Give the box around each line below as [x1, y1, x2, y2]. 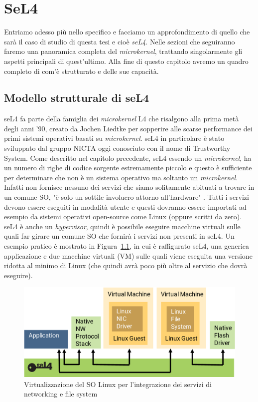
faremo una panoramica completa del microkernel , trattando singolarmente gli [4, 46, 243, 56]
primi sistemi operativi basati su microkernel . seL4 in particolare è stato [4, 133, 225, 143]
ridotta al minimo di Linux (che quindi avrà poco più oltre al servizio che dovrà [4, 260, 248, 271]
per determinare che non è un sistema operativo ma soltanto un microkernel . [4, 172, 238, 182]
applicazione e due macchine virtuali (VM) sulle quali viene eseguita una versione [4, 250, 253, 261]
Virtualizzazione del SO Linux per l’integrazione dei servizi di [24, 379, 212, 389]
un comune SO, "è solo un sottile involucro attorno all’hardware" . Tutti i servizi [4, 192, 249, 202]
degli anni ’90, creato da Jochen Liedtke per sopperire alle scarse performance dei [4, 123, 253, 133]
